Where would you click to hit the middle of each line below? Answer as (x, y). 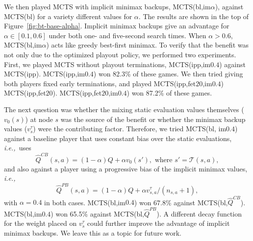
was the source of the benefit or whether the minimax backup (153, 119)
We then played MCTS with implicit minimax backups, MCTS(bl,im (107, 6)
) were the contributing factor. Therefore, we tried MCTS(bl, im (130, 129)
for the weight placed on (40, 223)
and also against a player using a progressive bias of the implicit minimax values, (126, 168)
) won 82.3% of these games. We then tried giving (168, 74)
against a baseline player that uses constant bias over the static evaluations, (118, 138)
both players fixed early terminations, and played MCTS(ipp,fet (100, 83)
